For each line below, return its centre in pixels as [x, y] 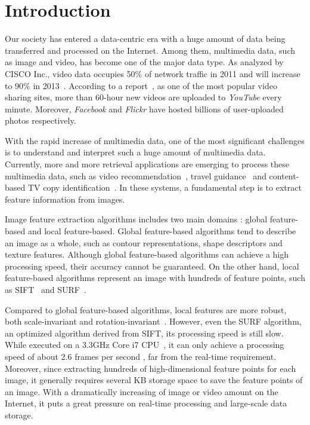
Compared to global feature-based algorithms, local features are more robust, [146, 309]
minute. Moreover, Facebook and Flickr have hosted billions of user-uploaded [144, 108]
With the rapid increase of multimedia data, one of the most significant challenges [155, 140]
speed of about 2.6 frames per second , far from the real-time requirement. [141, 356]
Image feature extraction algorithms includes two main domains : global [136, 219]
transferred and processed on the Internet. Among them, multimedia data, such [150, 50]
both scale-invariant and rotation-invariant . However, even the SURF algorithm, [153, 321]
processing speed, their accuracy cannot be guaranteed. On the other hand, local [152, 266]
